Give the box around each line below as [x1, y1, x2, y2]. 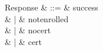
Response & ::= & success [5, 1, 98, 13]
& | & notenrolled [5, 12, 69, 25]
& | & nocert [5, 24, 51, 36]
